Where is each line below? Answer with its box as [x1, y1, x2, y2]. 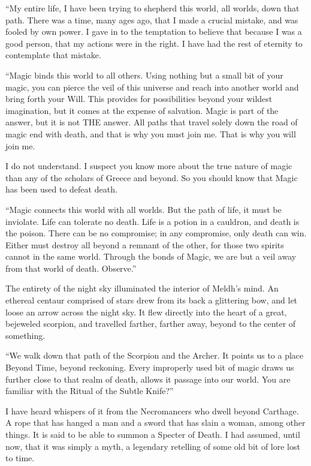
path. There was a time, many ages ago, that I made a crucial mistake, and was [5, 13, 298, 26]
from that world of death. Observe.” [5, 261, 137, 274]
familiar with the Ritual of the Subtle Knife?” [5, 384, 174, 397]
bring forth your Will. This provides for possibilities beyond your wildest [5, 92, 273, 105]
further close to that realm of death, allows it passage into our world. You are [5, 372, 291, 385]
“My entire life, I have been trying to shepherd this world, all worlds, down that [5, 2, 300, 14]
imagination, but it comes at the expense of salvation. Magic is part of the [5, 104, 279, 116]
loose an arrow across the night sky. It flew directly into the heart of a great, [5, 305, 287, 318]
